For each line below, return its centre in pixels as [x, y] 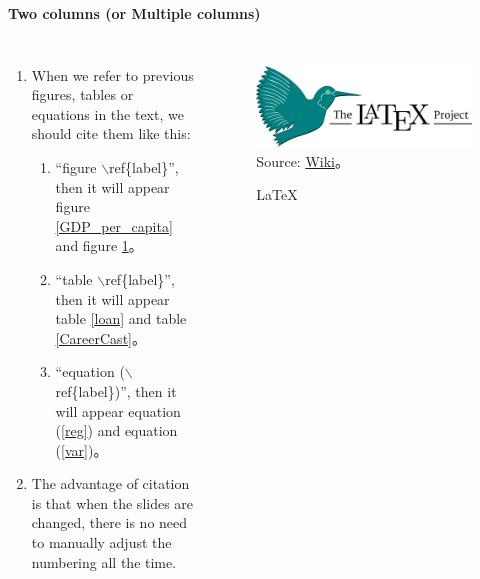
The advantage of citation [110, 483]
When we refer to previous [112, 74]
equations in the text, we [107, 113]
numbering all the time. [104, 561]
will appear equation [118, 410]
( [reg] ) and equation [116, 430]
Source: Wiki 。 [302, 160]
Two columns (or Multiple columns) [134, 13]
